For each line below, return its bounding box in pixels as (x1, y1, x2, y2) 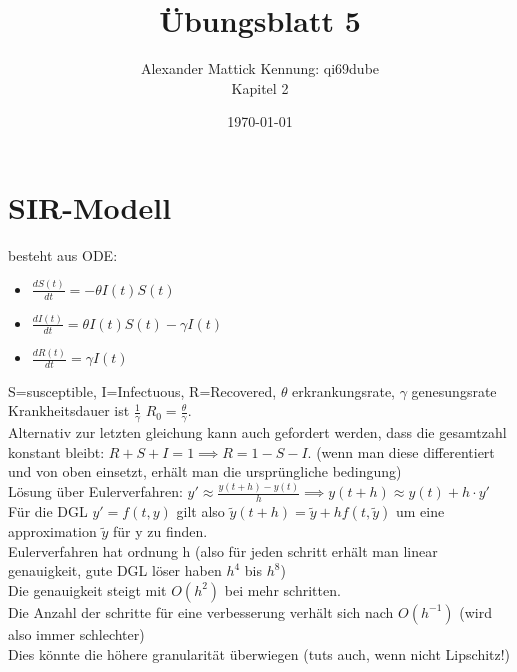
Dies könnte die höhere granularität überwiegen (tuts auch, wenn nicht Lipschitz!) (8, 643, 511, 664)
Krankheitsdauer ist (8, 400, 130, 421)
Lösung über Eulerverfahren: (8, 481, 183, 502)
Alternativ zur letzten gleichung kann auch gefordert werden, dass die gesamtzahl (8, 422, 507, 443)
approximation (8, 521, 97, 542)
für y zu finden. (112, 521, 208, 542)
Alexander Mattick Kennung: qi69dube (140, 58, 380, 79)
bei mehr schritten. (224, 579, 341, 600)
